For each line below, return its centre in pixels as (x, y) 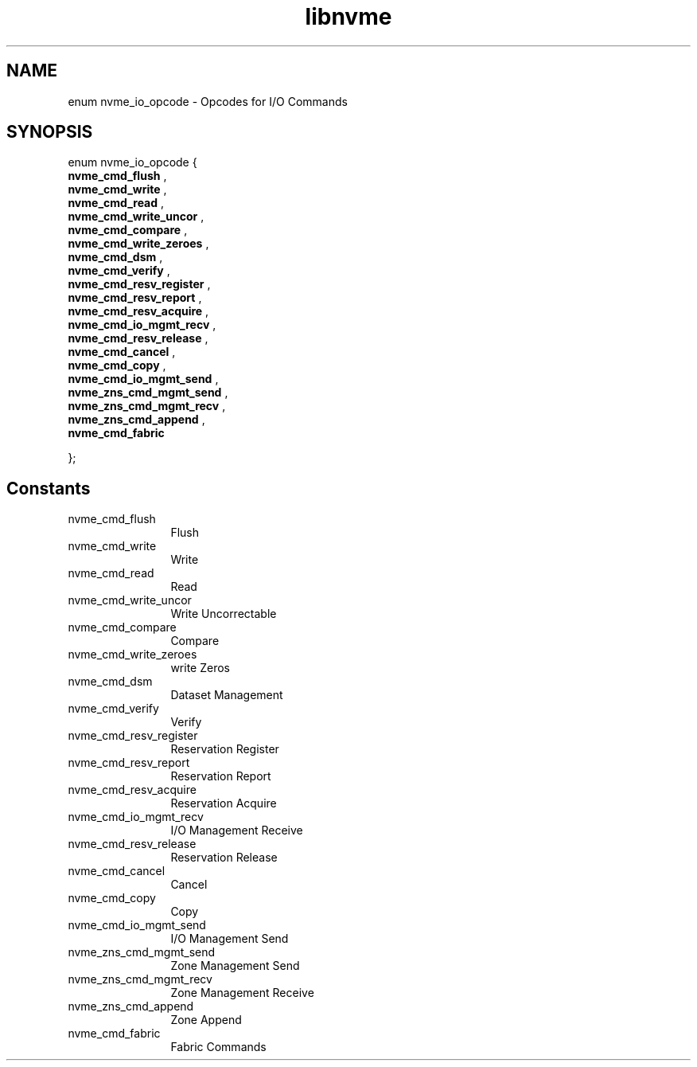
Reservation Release (224, 858)
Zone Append (206, 1020)
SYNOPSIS (50, 132)
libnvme (348, 17)
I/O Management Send (230, 939)
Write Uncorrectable (224, 614)
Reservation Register (225, 749)
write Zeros (200, 668)
